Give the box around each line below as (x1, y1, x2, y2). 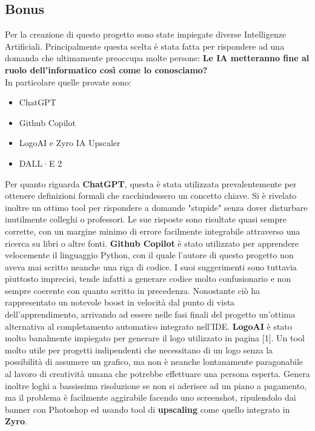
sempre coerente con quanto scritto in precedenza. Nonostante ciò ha (5, 284, 260, 296)
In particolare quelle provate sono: (5, 75, 131, 88)
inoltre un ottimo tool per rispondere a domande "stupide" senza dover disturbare (5, 201, 308, 213)
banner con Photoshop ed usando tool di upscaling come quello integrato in (5, 403, 290, 415)
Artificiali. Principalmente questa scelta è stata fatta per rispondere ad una (5, 39, 285, 52)
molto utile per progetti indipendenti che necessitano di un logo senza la (5, 343, 273, 356)
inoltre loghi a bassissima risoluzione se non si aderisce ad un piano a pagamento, (5, 379, 307, 392)
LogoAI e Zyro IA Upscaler (19, 136, 121, 149)
